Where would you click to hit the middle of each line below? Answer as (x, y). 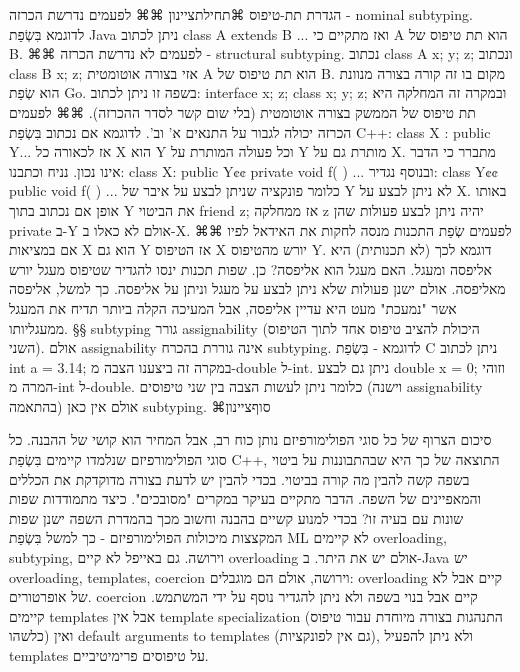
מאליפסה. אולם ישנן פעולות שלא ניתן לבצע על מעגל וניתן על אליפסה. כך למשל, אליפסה (257, 288)
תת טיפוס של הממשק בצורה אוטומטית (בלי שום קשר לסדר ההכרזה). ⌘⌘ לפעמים (242, 111)
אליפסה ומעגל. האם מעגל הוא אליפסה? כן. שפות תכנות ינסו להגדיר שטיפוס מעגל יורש (250, 268)
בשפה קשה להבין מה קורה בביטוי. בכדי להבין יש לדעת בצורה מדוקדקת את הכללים (239, 478)
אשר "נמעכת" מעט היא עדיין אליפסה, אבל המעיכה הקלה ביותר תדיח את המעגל (233, 307)
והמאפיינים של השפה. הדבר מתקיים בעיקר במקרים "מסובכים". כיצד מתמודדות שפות (245, 498)
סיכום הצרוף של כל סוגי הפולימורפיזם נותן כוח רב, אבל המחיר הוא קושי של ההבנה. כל (250, 439)
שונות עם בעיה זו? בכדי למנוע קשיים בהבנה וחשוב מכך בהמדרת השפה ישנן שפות (236, 517)
